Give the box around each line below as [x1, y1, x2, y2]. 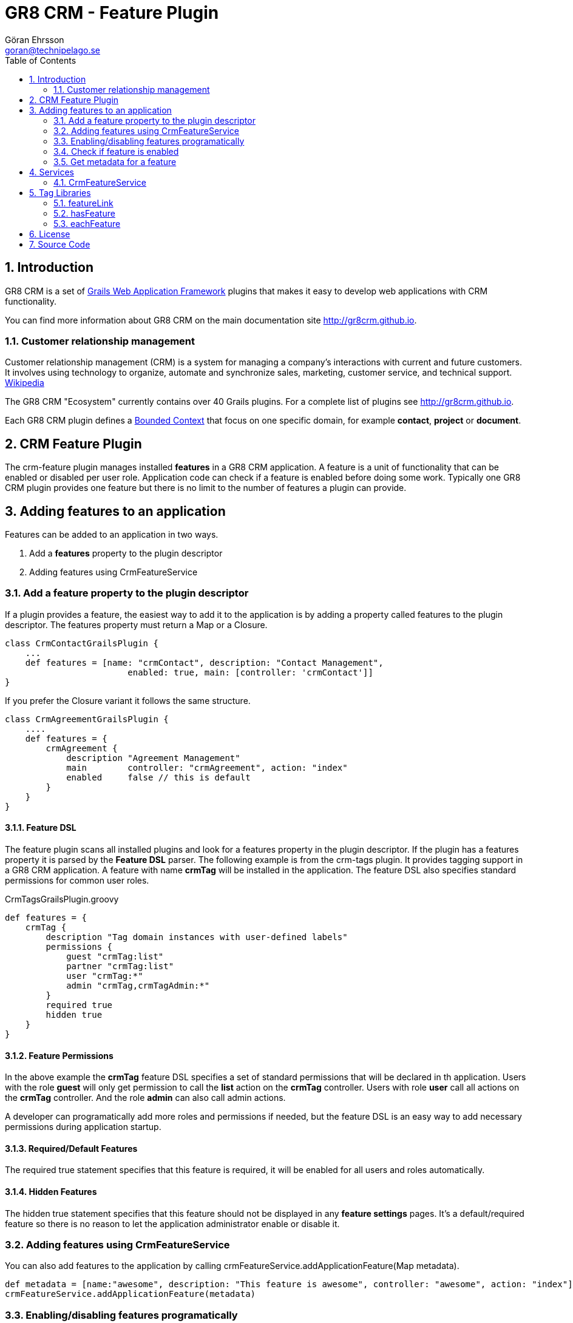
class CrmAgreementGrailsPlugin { [5, 714, 169, 724]
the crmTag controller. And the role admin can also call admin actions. [5, 1092, 286, 1103]
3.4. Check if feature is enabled [53, 146, 179, 157]
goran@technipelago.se [5, 44, 101, 55]
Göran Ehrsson [5, 34, 64, 45]
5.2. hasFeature [53, 208, 115, 218]
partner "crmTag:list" [66, 961, 174, 971]
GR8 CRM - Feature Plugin [5, 2, 219, 23]
